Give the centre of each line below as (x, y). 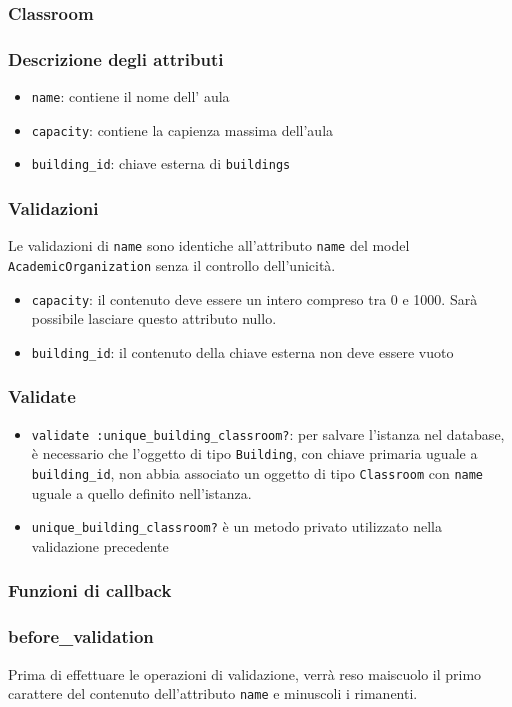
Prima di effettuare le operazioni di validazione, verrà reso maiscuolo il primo (245, 673)
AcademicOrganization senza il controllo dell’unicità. (172, 264)
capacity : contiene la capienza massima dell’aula (182, 129)
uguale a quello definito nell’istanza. (141, 492)
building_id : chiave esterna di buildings (161, 163)
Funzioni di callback (90, 590)
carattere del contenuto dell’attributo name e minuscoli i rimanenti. (213, 693)
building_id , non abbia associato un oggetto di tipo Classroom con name (257, 473)
